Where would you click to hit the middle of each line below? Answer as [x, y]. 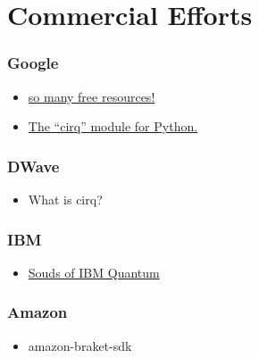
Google [33, 63]
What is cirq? [65, 199]
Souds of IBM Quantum [94, 272]
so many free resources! [92, 96]
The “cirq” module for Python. [113, 126]
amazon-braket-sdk [80, 345]
